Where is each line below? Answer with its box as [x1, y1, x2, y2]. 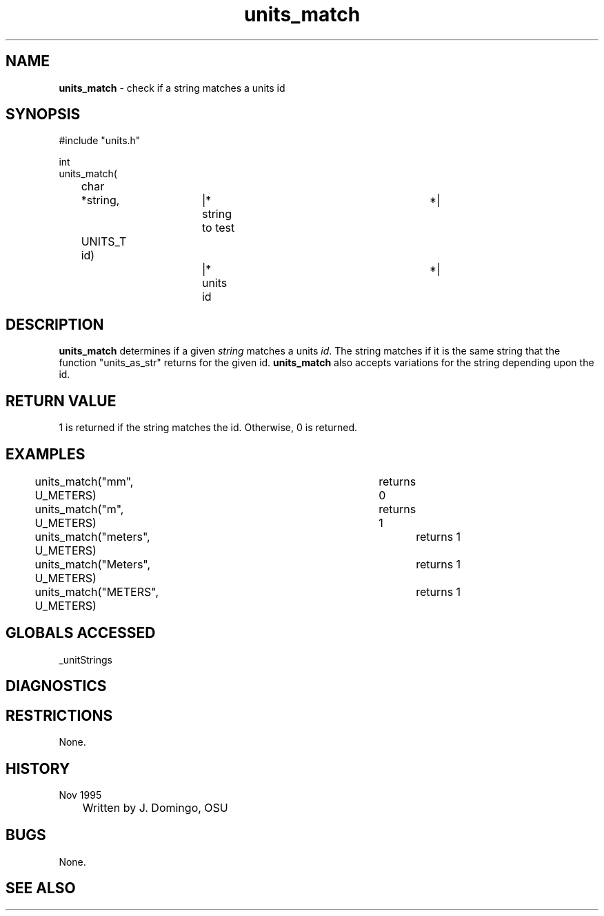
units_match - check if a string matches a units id [59, 81, 285, 94]
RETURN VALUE [6, 392, 117, 410]
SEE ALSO [6, 879, 76, 897]
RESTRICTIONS [6, 706, 113, 724]
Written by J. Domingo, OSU [82, 800, 228, 815]
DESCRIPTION [6, 315, 104, 333]
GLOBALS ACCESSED [6, 624, 156, 642]
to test [201, 221, 235, 235]
